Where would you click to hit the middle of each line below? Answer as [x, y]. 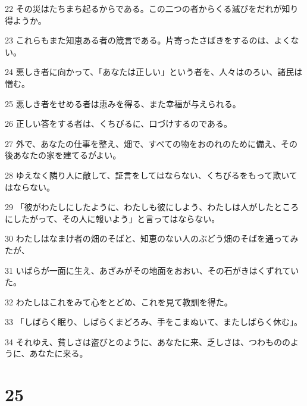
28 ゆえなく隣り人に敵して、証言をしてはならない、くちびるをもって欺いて [151, 175]
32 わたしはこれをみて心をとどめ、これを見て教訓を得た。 [119, 302]
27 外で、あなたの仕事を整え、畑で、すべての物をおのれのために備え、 [143, 143]
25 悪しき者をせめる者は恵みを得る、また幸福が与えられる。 [123, 103]
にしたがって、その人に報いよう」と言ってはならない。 [112, 218]
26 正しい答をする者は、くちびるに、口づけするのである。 [119, 124]
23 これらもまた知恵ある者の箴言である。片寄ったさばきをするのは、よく [148, 40]
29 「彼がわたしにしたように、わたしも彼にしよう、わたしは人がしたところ [152, 207]
